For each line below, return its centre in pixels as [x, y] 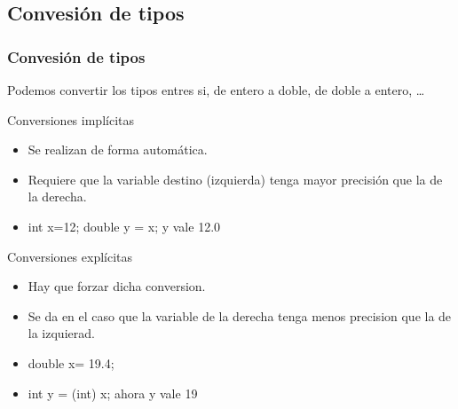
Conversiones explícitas [70, 256]
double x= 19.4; [71, 362]
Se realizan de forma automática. [118, 149]
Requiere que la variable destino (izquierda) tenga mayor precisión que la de [235, 179]
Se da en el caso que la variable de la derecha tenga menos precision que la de [240, 315]
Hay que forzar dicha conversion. [117, 286]
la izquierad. [61, 333]
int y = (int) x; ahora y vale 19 [113, 393]
